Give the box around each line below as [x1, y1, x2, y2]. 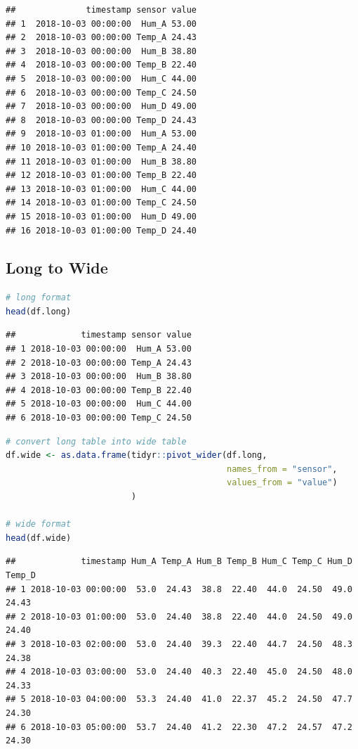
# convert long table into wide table [6, 436, 187, 447]
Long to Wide [6, 257, 108, 279]
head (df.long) [6, 306, 72, 316]
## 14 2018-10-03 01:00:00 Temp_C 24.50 [6, 198, 197, 208]
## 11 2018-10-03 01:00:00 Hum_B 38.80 [6, 156, 197, 167]
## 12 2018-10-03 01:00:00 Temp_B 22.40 [6, 170, 197, 181]
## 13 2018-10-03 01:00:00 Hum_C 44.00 [6, 184, 197, 194]
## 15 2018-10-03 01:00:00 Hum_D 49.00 [6, 211, 197, 222]
